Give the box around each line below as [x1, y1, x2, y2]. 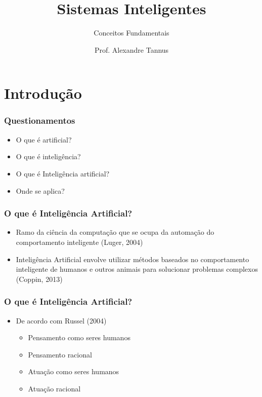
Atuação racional [28, 383, 81, 393]
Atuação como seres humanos [28, 366, 119, 377]
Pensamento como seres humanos [28, 332, 130, 343]
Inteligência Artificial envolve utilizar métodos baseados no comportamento [16, 254, 249, 264]
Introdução [4, 83, 82, 103]
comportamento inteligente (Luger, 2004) [16, 236, 143, 247]
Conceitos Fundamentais [94, 27, 169, 38]
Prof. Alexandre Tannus [94, 44, 169, 55]
